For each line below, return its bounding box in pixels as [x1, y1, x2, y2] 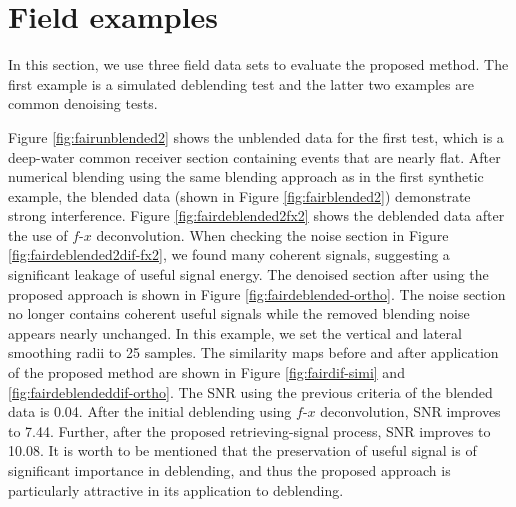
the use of [8, 224, 68, 245]
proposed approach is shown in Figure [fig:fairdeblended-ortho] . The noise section [8, 283, 506, 304]
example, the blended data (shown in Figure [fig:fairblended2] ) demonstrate [8, 185, 471, 206]
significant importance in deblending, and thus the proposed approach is [8, 460, 451, 480]
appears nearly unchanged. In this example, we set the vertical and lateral [8, 322, 462, 343]
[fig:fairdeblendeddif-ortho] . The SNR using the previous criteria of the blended [8, 381, 493, 402]
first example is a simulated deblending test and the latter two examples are [8, 73, 474, 94]
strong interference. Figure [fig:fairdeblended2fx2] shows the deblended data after [8, 205, 505, 226]
